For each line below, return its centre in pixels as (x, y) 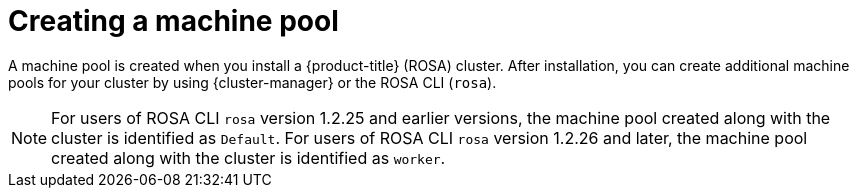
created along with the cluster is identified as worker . (248, 157)
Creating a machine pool (173, 21)
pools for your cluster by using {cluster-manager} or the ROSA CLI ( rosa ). (252, 82)
